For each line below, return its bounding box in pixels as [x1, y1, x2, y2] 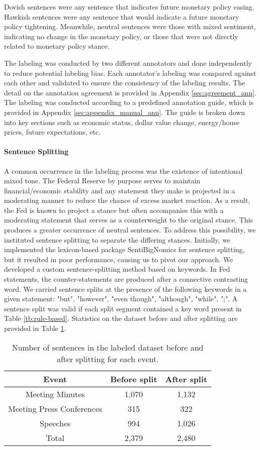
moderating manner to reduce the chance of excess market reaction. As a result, [4, 195, 250, 205]
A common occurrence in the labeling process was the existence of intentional [4, 165, 243, 176]
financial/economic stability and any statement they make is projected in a [4, 185, 235, 195]
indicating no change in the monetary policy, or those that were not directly [4, 31, 238, 41]
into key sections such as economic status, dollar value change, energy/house [4, 117, 240, 127]
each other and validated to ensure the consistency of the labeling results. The [4, 77, 245, 88]
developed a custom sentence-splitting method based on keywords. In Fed [4, 264, 230, 274]
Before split [110, 373, 157, 385]
